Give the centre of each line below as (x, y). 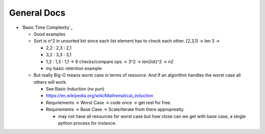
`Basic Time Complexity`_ (47, 27)
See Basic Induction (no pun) (75, 89)
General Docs (37, 13)
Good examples (50, 34)
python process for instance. (87, 123)
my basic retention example (74, 68)
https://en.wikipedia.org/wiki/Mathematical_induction (100, 96)
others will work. (50, 82)
